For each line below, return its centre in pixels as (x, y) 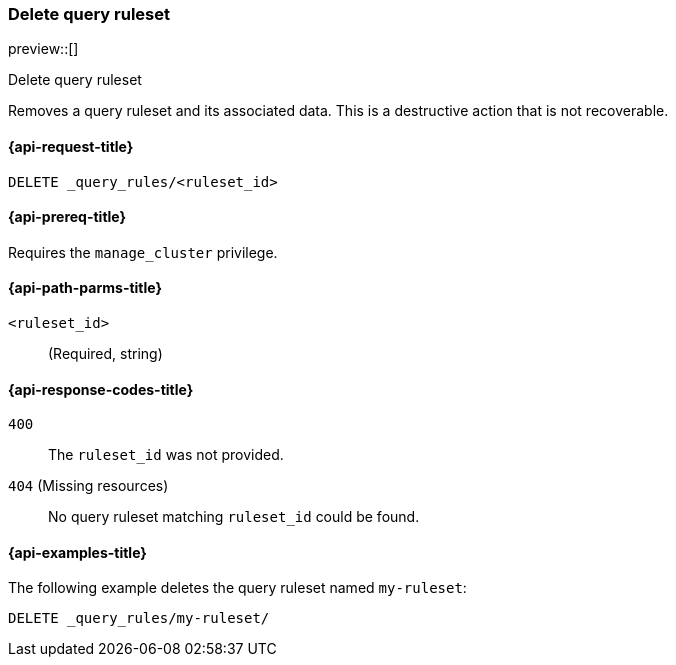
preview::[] (43, 49)
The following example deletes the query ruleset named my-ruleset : (237, 588)
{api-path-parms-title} (85, 288)
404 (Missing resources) (88, 486)
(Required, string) (105, 354)
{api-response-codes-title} (101, 389)
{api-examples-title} (77, 552)
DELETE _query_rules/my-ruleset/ (139, 618)
